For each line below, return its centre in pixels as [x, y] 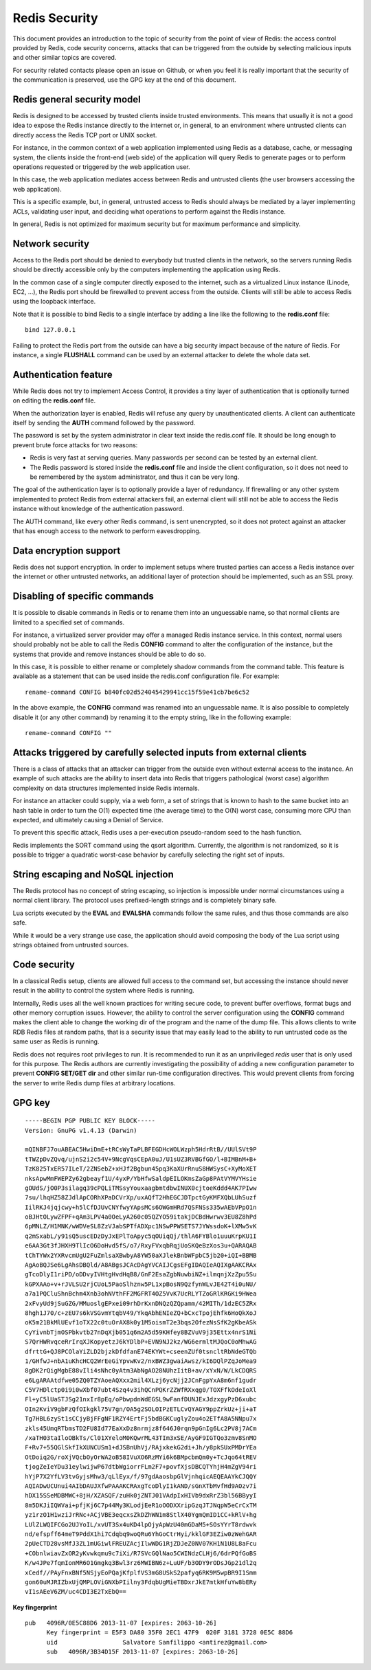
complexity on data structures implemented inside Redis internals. [106, 788]
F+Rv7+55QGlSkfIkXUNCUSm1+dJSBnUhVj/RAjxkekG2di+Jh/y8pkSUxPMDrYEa [141, 1447]
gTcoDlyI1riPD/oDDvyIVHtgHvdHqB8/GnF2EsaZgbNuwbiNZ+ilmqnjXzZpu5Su [141, 1275]
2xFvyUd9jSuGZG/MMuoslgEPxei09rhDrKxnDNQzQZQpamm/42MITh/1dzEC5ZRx [141, 1303]
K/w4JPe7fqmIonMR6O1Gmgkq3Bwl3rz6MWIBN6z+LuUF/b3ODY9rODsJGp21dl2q [141, 1563]
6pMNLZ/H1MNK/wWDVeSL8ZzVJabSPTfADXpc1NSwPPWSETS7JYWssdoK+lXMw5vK [141, 1227]
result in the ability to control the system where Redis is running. [104, 991]
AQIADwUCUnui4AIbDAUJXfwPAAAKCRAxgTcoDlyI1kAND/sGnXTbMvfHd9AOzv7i [141, 1486]
